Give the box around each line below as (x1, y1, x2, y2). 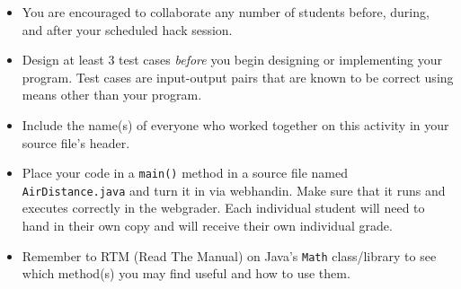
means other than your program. (22, 85, 202, 104)
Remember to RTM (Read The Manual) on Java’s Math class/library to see (22, 246, 437, 265)
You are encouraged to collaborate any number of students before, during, (22, 3, 430, 21)
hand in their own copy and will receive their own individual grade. (22, 216, 393, 235)
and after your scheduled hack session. (22, 20, 233, 39)
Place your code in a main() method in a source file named (22, 163, 348, 182)
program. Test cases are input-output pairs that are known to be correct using (22, 67, 454, 86)
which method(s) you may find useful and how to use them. (22, 264, 350, 283)
